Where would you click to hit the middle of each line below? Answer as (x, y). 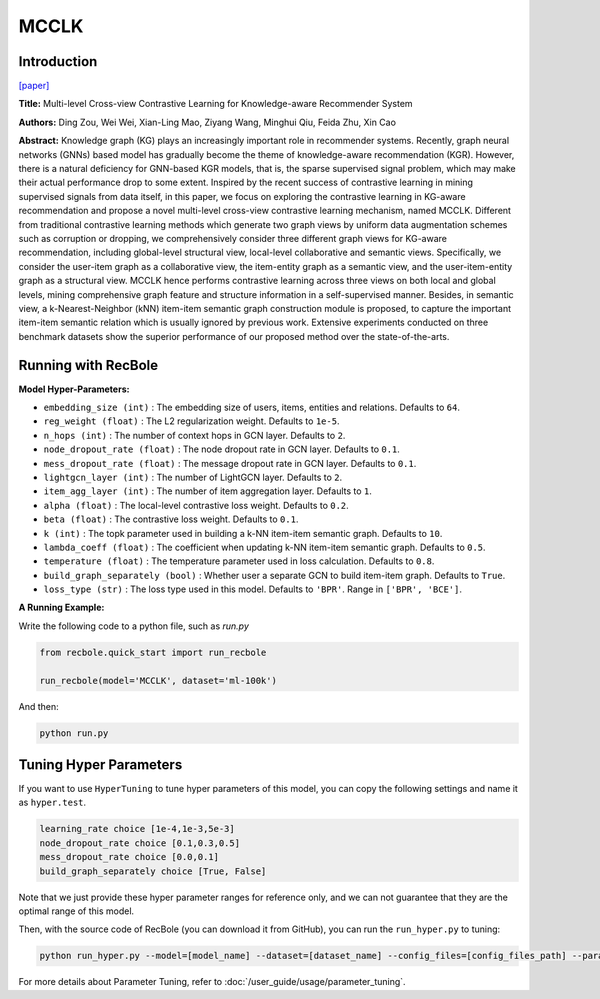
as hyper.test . (52, 802)
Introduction (58, 61)
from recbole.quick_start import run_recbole (153, 652)
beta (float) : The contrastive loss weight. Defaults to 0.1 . (171, 519)
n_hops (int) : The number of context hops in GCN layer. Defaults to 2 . (194, 435)
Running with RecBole (88, 365)
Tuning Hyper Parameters (100, 764)
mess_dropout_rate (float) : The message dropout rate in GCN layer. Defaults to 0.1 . (230, 463)
